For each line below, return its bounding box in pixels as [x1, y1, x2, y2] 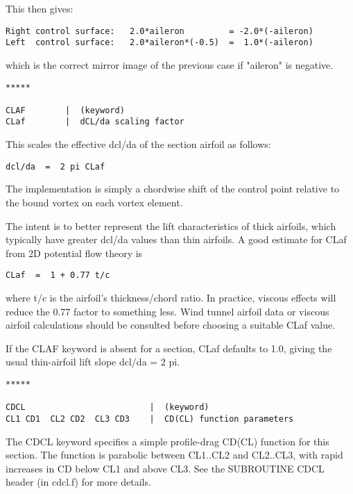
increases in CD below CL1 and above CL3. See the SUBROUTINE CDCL [6, 461, 325, 475]
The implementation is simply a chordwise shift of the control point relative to [6, 181, 340, 196]
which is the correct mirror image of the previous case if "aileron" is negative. [6, 57, 334, 72]
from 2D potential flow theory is [6, 245, 143, 260]
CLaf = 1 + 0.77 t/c [6, 270, 110, 281]
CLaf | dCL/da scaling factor [6, 117, 184, 127]
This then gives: [6, 1, 74, 15]
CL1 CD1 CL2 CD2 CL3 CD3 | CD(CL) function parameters [6, 413, 294, 424]
